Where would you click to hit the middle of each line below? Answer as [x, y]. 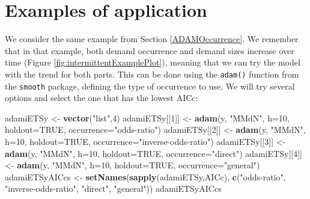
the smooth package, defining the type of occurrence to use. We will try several [150, 86]
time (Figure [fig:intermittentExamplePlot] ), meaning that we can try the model [153, 62]
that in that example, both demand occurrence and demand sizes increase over [150, 50]
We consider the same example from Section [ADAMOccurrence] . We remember [152, 39]
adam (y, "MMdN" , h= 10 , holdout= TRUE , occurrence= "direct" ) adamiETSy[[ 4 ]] [154, 153]
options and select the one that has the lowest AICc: [102, 98]
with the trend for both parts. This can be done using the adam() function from [152, 74]
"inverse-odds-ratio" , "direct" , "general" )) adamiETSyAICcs [113, 188]
